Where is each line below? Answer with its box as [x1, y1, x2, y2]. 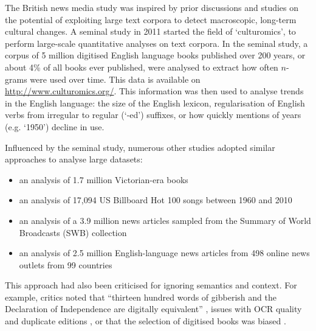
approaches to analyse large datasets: [5, 153, 143, 165]
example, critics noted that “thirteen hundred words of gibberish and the [5, 290, 276, 303]
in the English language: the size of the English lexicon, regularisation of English [5, 96, 305, 109]
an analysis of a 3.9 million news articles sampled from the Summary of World [19, 214, 311, 226]
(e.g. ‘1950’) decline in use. [5, 120, 105, 133]
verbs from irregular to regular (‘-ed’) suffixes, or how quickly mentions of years [5, 108, 301, 121]
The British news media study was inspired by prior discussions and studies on [5, 1, 299, 13]
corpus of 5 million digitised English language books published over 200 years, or [5, 49, 306, 61]
